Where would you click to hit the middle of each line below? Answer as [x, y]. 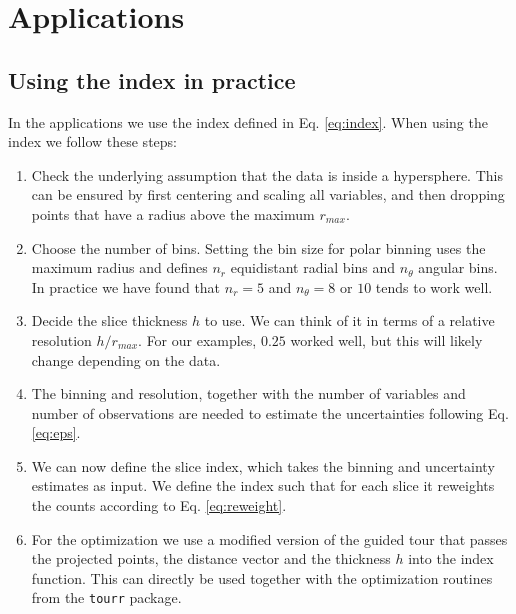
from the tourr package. [106, 597]
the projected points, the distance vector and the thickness [211, 558]
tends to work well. [434, 286]
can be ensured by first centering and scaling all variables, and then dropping [268, 194]
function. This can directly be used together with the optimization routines [262, 577]
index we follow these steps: [92, 141]
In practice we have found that [126, 286]
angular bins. [458, 267]
